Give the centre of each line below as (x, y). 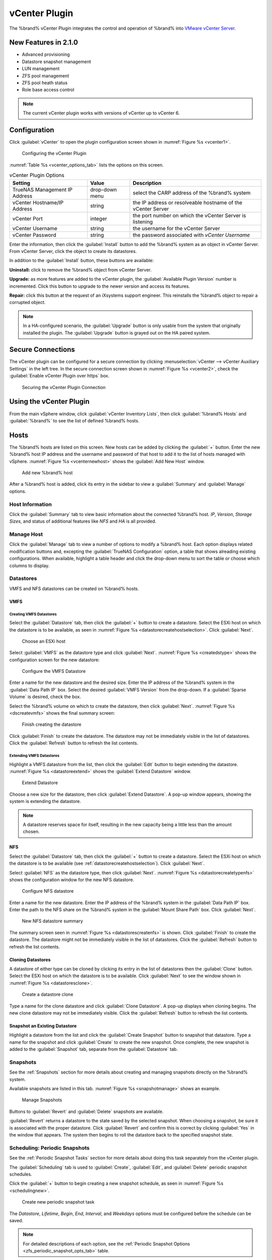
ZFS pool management (45, 76)
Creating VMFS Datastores (33, 614)
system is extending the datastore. (45, 801)
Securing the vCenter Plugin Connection (64, 387)
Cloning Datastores (30, 960)
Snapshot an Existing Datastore (43, 1026)
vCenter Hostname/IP (38, 203)
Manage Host (26, 534)
